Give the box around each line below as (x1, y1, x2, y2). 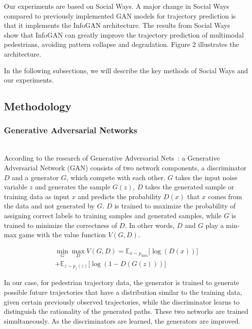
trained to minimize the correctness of (4, 220, 117, 230)
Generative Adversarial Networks (4, 124, 138, 136)
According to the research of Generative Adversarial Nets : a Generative (4, 153, 220, 163)
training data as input (4, 191, 70, 201)
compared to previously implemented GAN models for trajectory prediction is (4, 10, 236, 21)
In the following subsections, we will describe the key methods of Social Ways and (4, 65, 248, 75)
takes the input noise (175, 172, 237, 182)
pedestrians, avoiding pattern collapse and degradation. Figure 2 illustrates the (4, 39, 239, 49)
